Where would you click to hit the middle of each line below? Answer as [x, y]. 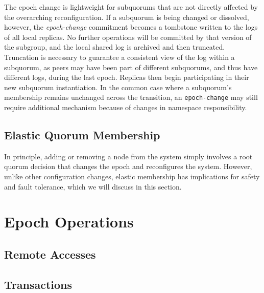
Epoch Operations [69, 222]
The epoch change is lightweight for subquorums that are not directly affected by [131, 7]
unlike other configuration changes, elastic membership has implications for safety [132, 176]
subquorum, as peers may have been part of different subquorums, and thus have [131, 67]
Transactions [38, 284]
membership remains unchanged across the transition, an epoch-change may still [131, 97]
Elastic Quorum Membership [82, 134]
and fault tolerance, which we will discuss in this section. [93, 186]
